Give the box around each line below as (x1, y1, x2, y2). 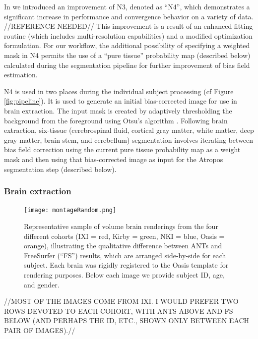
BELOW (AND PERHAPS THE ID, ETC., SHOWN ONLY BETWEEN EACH (4, 315, 250, 326)
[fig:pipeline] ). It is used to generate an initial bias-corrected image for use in (4, 96, 237, 106)
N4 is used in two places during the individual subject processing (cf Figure (4, 86, 234, 96)
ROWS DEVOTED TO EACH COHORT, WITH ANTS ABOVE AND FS (4, 305, 233, 316)
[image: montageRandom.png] (24, 207, 117, 214)
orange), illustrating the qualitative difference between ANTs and (24, 240, 222, 251)
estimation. (4, 69, 38, 80)
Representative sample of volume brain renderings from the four (24, 221, 218, 231)
